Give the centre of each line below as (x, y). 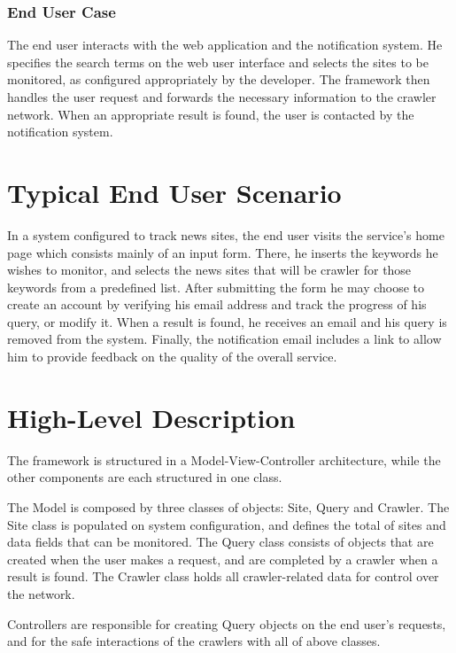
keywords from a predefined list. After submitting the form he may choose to (216, 287)
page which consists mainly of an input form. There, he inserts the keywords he (223, 252)
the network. (41, 593)
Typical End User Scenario (174, 192)
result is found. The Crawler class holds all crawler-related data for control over (223, 576)
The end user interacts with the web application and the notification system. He (225, 45)
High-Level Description (151, 417)
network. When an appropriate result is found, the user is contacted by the (211, 114)
